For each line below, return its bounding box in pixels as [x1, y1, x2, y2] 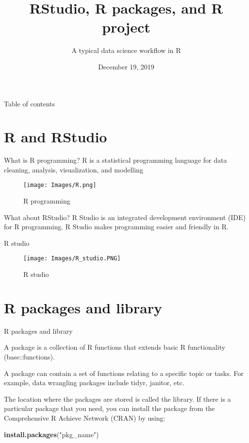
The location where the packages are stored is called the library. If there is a [4, 393, 231, 404]
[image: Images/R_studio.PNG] [23, 255, 121, 262]
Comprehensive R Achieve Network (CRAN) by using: [4, 412, 166, 423]
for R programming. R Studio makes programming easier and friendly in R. [4, 221, 229, 232]
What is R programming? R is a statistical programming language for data [4, 155, 227, 165]
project [102, 17, 150, 37]
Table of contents [4, 98, 55, 108]
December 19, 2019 [98, 61, 154, 71]
